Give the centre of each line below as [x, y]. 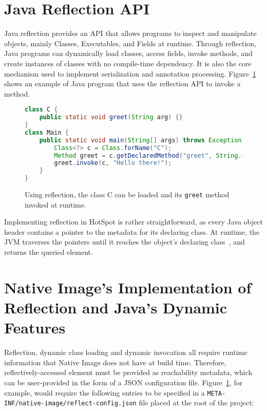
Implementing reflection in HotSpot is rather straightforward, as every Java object [133, 222]
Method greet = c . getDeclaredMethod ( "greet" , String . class [157, 155]
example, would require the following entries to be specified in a [104, 392]
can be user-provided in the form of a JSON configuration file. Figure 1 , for [123, 382]
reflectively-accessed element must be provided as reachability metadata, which [128, 372]
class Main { [47, 132]
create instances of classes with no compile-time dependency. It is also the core [128, 63]
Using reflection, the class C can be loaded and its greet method [127, 194]
